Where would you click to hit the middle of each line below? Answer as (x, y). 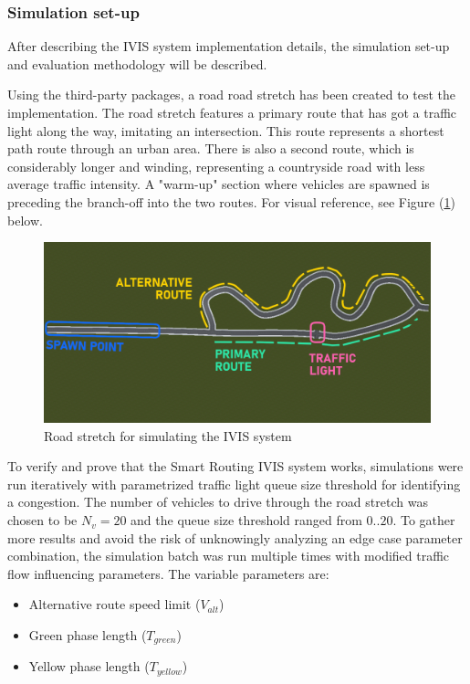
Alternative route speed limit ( (115, 604)
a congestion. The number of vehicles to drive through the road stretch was (218, 502)
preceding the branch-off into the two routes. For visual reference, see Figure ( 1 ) (231, 201)
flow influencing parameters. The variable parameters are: (168, 573)
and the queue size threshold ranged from (246, 520)
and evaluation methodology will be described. (137, 63)
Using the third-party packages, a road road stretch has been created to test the (231, 95)
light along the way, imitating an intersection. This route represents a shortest (226, 130)
